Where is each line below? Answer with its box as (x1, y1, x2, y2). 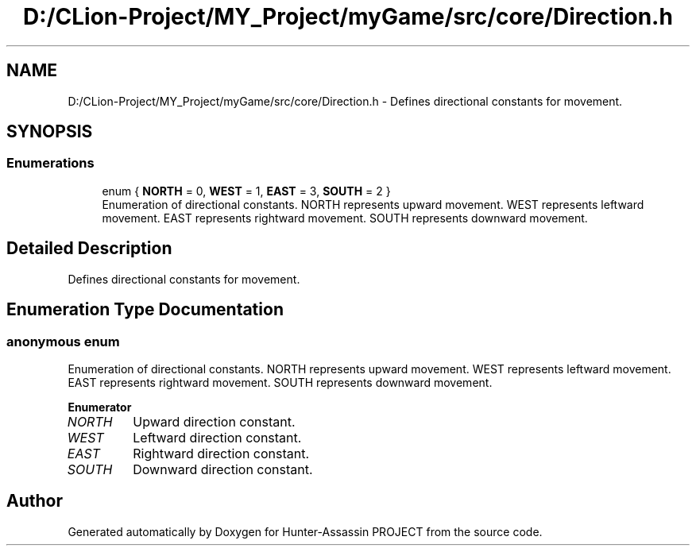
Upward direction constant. (133, 413, 296, 430)
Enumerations (6, 155, 95, 172)
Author (6, 491, 63, 511)
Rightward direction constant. (133, 445, 310, 461)
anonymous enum (6, 333, 120, 349)
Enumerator (68, 400, 132, 414)
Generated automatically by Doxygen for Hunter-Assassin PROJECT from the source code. (68, 524, 543, 538)
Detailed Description (6, 238, 172, 259)
